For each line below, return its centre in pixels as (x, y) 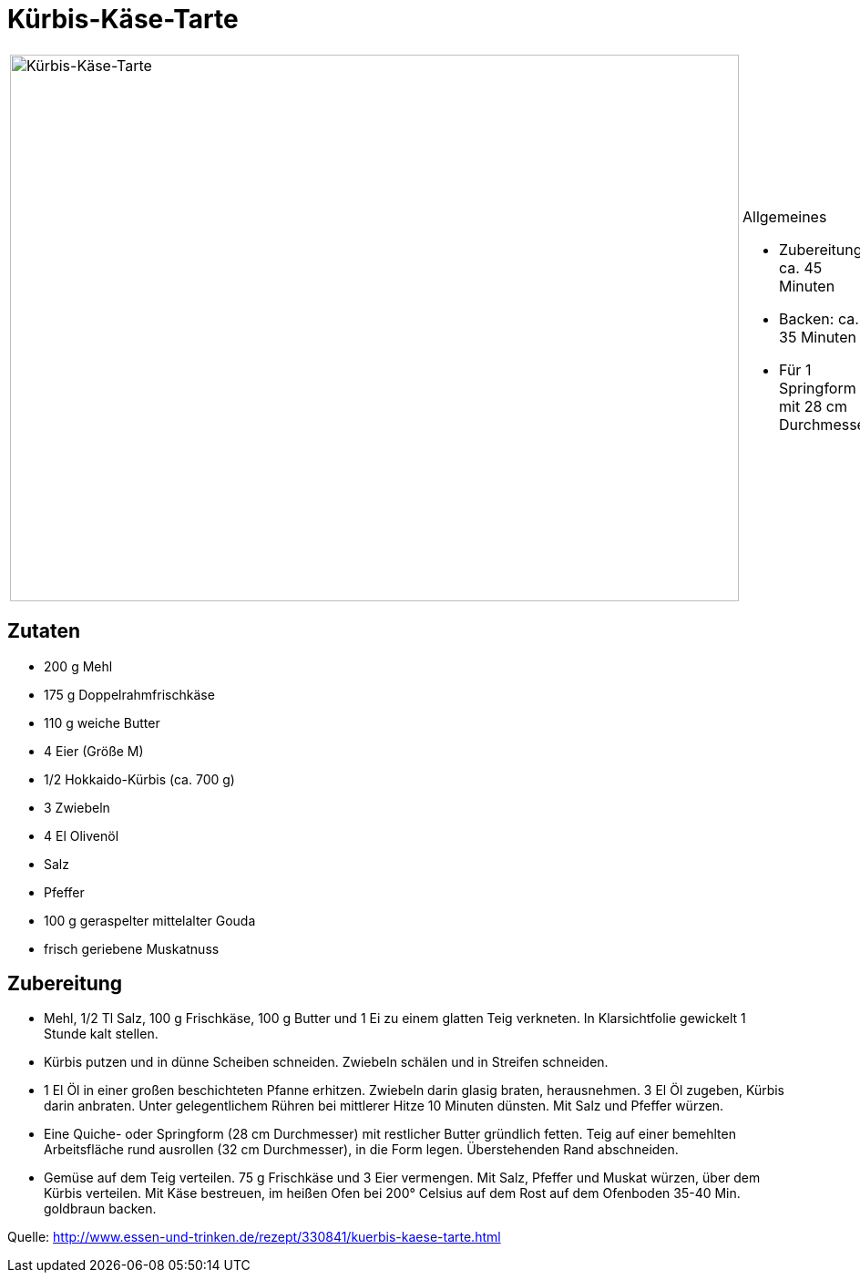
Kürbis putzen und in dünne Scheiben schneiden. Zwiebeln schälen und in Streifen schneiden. (326, 1062)
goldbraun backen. (100, 1209)
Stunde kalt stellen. (101, 1034)
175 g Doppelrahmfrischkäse (129, 694)
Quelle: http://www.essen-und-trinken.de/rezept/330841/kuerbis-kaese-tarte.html (254, 1237)
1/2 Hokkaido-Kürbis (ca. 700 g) (139, 779)
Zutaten (44, 631)
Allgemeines (785, 216)
